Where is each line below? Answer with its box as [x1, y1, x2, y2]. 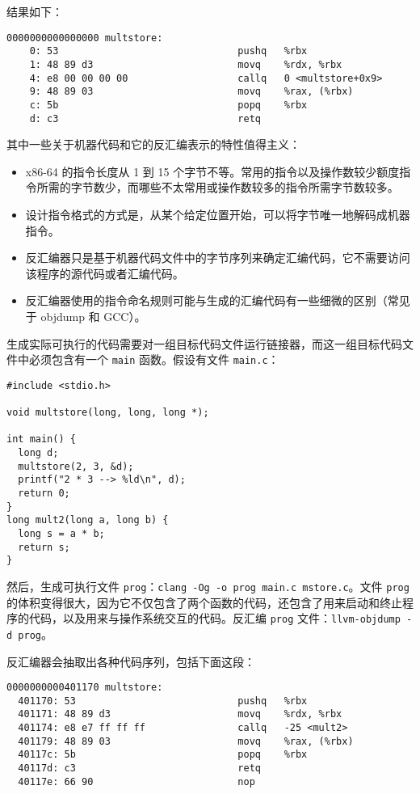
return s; [18, 541, 70, 553]
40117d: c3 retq [18, 762, 261, 775]
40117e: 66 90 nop [18, 775, 255, 788]
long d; [18, 447, 59, 459]
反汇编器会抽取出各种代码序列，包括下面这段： [6, 653, 255, 669]
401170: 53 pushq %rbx [18, 695, 308, 707]
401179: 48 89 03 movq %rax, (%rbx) [18, 735, 354, 747]
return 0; [18, 488, 70, 500]
